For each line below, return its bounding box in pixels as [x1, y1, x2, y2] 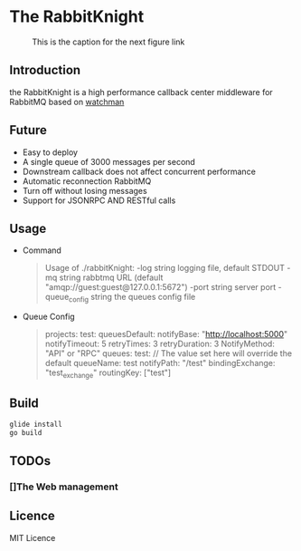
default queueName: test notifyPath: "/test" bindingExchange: [44, 358, 276, 369]
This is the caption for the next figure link [32, 36, 185, 47]
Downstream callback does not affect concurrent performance [22, 166, 256, 177]
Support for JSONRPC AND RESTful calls [22, 195, 176, 206]
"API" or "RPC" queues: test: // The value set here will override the [44, 348, 292, 359]
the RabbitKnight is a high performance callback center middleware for [9, 86, 273, 97]
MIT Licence [9, 532, 56, 543]
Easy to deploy [22, 147, 79, 158]
